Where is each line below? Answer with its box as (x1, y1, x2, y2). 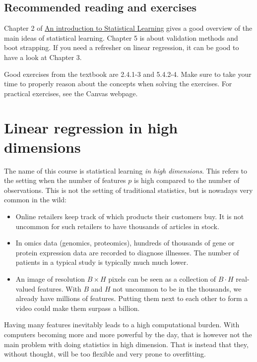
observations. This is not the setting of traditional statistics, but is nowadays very (4, 184, 253, 195)
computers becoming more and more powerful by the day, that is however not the (4, 329, 252, 339)
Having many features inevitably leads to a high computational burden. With (4, 319, 240, 330)
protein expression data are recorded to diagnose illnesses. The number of (15, 247, 239, 257)
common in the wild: (4, 194, 66, 205)
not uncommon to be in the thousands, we (113, 283, 242, 294)
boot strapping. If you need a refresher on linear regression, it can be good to (4, 42, 239, 53)
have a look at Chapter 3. (4, 52, 82, 62)
